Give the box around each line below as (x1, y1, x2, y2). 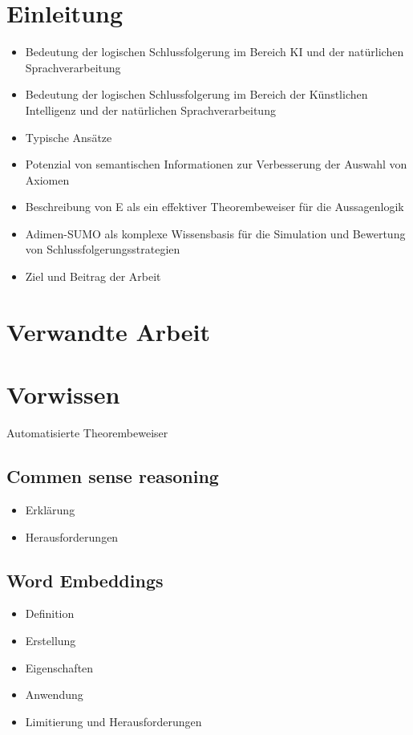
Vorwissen (6, 378, 120, 411)
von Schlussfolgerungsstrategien (25, 241, 180, 258)
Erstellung (25, 631, 76, 648)
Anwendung (25, 686, 83, 703)
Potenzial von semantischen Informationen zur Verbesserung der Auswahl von (25, 156, 407, 173)
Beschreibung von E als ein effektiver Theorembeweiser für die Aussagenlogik (25, 198, 404, 215)
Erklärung (25, 501, 75, 518)
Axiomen (25, 171, 70, 188)
